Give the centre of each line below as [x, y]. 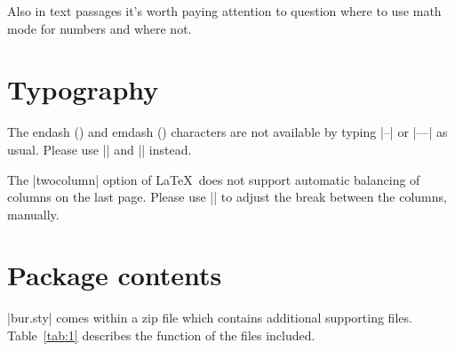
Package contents [115, 275]
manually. [33, 214]
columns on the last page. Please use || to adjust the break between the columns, [227, 197]
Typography [83, 89]
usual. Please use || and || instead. [100, 149]
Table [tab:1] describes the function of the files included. [161, 335]
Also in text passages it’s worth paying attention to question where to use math [224, 11]
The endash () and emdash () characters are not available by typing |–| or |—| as [227, 132]
